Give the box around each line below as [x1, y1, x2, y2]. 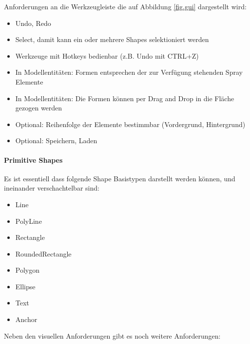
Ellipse [15, 281, 36, 291]
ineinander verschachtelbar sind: [4, 183, 99, 193]
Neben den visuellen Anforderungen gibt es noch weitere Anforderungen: [4, 330, 221, 341]
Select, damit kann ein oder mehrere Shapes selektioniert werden [15, 34, 209, 44]
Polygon [15, 265, 40, 275]
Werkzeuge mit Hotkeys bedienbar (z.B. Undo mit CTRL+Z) [15, 50, 199, 61]
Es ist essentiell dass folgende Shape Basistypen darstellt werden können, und [4, 173, 235, 183]
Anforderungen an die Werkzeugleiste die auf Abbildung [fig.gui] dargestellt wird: [4, 1, 247, 11]
